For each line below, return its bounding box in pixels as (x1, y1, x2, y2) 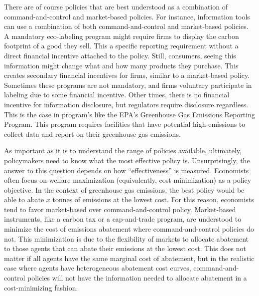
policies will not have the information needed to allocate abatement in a (27, 273, 247, 283)
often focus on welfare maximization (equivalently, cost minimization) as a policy (4, 175, 252, 185)
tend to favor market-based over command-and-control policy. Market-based (4, 204, 236, 214)
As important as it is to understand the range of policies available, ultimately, (4, 145, 242, 156)
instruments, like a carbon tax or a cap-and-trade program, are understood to (4, 214, 242, 224)
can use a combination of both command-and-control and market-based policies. (4, 21, 249, 31)
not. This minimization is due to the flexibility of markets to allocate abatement (4, 233, 249, 244)
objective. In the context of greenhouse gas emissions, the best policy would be (4, 184, 245, 195)
